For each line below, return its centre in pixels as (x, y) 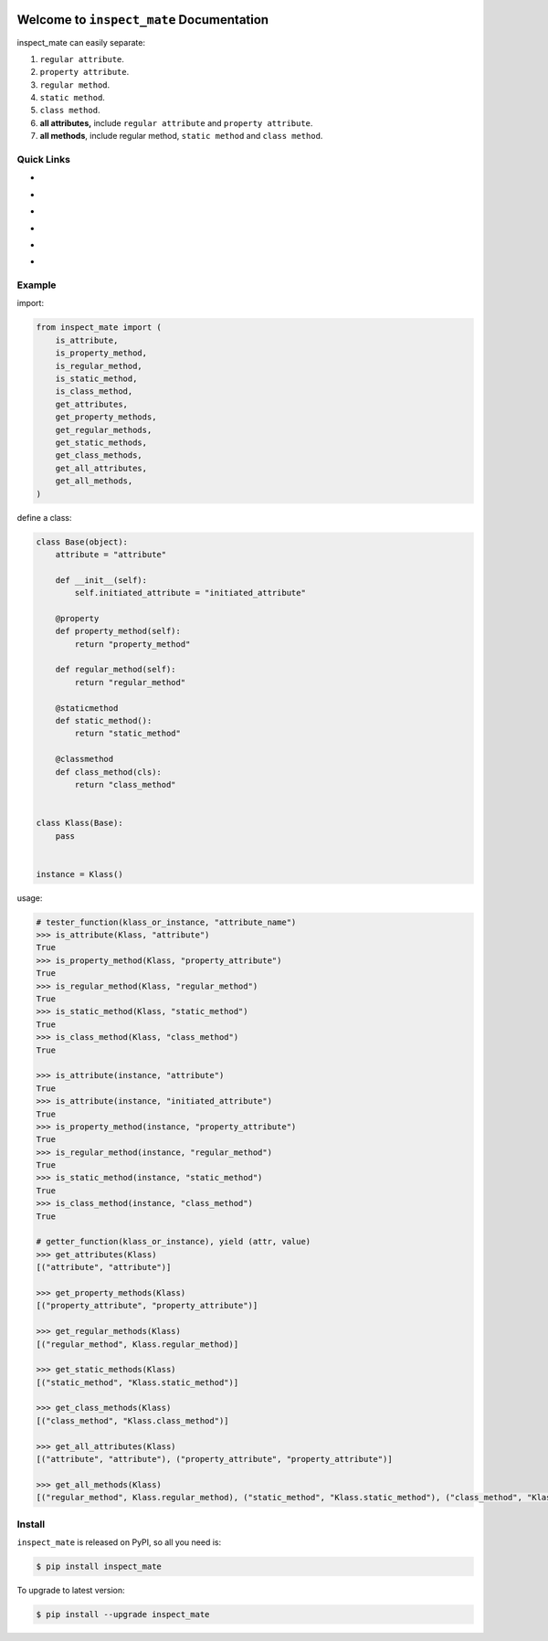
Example (37, 285)
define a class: (44, 517)
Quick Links (43, 160)
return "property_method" (132, 644)
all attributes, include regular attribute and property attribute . (176, 122)
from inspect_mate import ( (99, 328)
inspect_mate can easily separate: (81, 42)
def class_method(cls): (108, 772)
